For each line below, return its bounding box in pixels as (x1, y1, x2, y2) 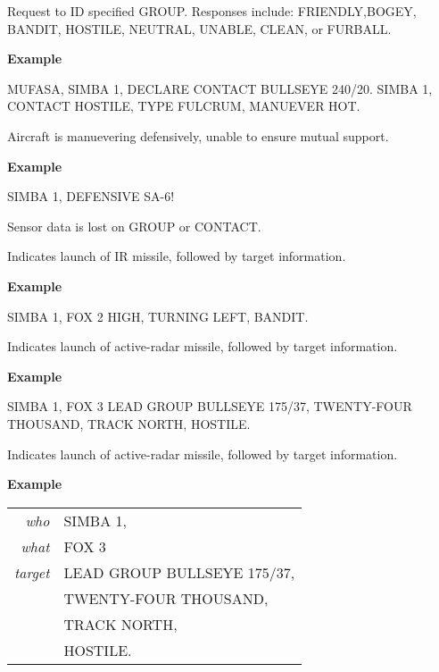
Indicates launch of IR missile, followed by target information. (7, 247, 346, 265)
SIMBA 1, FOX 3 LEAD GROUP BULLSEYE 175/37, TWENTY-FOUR (7, 397, 412, 416)
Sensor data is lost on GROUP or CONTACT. (7, 216, 261, 235)
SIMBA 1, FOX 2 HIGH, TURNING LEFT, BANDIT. (7, 307, 309, 325)
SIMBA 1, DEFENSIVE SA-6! (7, 187, 175, 206)
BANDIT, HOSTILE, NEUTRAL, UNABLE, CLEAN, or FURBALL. (7, 19, 392, 38)
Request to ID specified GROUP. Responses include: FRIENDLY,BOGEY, (7, 2, 417, 20)
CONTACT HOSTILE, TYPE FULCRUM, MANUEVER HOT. (7, 97, 360, 115)
